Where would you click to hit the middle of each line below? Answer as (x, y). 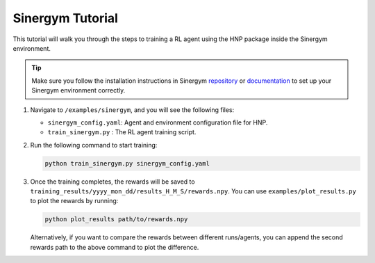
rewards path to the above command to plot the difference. (115, 247)
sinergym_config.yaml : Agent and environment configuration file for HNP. (158, 122)
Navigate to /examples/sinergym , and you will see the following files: (132, 110)
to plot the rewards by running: (74, 201)
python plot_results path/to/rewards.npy (116, 220)
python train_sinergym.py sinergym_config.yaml (127, 163)
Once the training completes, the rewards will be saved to (112, 182)
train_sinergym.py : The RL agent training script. (122, 132)
